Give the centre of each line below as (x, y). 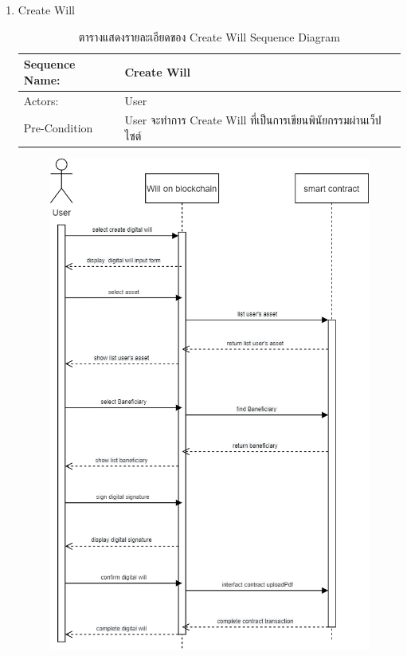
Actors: (41, 100)
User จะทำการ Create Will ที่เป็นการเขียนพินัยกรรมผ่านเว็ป (253, 120)
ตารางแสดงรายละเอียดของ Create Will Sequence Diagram (209, 36)
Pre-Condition (58, 128)
